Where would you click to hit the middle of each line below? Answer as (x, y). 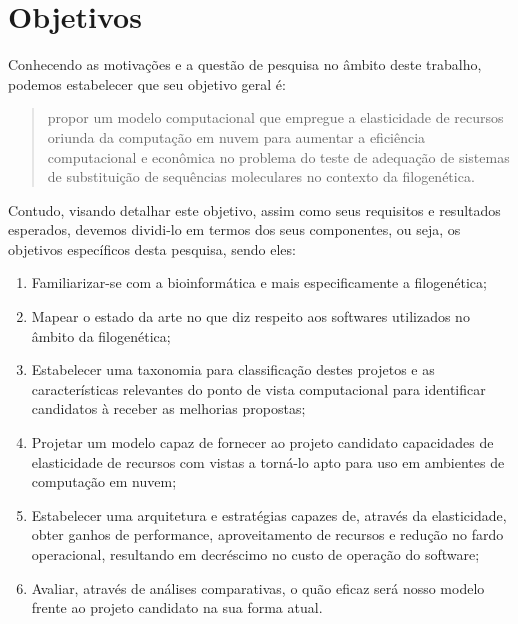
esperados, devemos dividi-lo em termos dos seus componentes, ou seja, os (234, 229)
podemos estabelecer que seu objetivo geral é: (147, 83)
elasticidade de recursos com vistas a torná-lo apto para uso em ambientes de (268, 461)
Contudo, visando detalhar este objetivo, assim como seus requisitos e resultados (254, 209)
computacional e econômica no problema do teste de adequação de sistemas (278, 156)
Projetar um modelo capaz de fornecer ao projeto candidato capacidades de (262, 442)
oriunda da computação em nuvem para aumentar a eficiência (236, 136)
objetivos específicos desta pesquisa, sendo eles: (152, 248)
